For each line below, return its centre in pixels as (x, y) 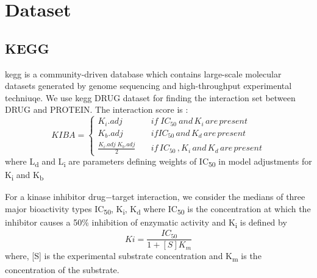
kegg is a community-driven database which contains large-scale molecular (143, 73)
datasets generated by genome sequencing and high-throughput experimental (148, 86)
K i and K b (24, 176)
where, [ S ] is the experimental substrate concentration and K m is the (133, 257)
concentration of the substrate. (62, 269)
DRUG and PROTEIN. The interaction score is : (97, 109)
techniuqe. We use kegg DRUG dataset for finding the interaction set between (150, 97)
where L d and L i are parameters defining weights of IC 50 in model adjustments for (158, 162)
